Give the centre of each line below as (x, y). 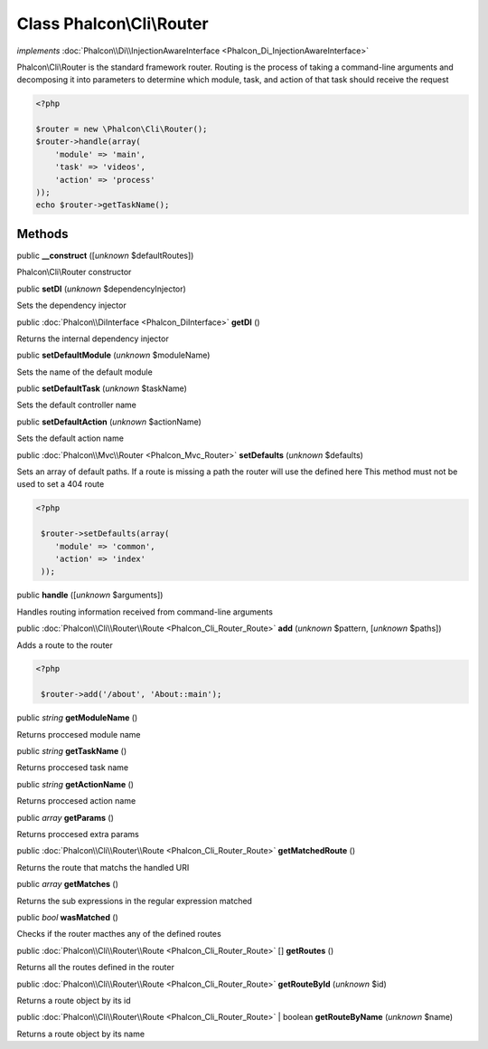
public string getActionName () (75, 784)
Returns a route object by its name (80, 1034)
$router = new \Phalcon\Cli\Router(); (122, 129)
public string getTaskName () (72, 751)
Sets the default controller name (77, 405)
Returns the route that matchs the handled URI (103, 867)
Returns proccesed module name (79, 734)
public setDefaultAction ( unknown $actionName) (109, 422)
